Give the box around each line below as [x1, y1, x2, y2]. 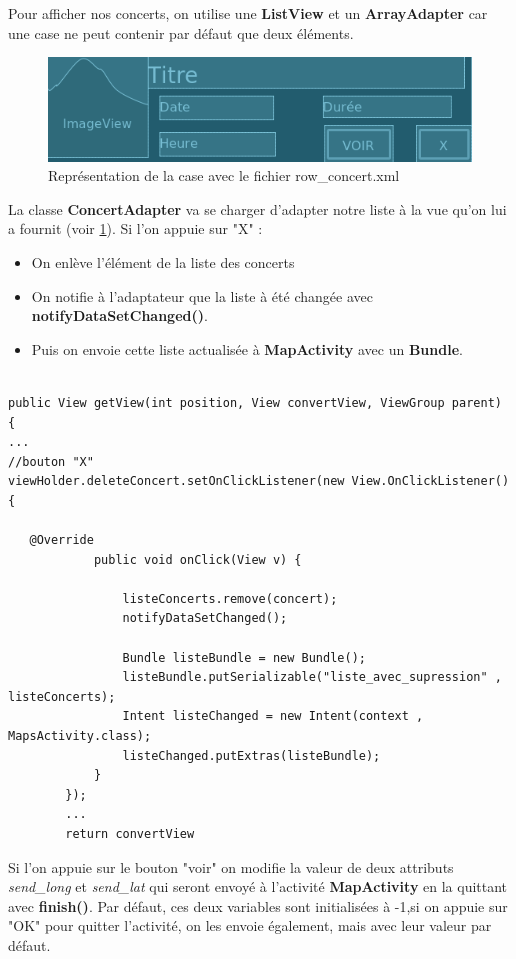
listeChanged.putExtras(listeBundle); [122, 748, 381, 763]
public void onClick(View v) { [93, 552, 302, 567]
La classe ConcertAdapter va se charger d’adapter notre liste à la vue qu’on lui [8, 198, 507, 219]
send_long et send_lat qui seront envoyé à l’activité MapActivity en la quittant [8, 876, 508, 897]
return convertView [65, 827, 195, 842]
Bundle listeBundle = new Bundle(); [122, 650, 366, 665]
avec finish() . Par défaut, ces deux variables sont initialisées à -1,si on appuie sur [8, 895, 508, 916]
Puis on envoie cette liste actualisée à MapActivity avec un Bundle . [31, 338, 463, 359]
